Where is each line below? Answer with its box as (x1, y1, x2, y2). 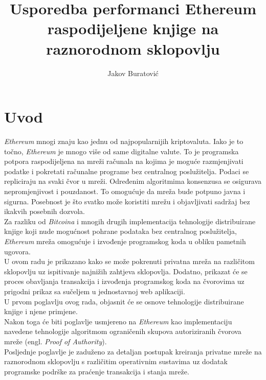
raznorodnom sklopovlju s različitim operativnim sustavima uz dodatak (4, 356, 228, 367)
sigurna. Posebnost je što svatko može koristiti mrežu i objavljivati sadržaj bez (4, 196, 250, 206)
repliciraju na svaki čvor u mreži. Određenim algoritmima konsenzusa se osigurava (4, 176, 262, 186)
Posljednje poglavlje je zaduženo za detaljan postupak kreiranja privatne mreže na (4, 346, 262, 357)
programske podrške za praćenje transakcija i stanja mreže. (4, 366, 189, 376)
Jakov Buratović (107, 67, 159, 78)
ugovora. (4, 246, 31, 256)
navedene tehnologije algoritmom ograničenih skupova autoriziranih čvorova (4, 326, 241, 337)
